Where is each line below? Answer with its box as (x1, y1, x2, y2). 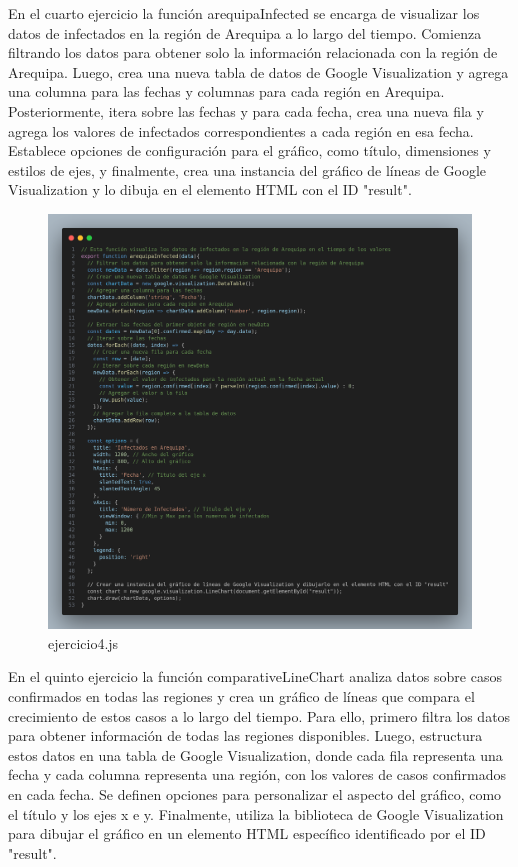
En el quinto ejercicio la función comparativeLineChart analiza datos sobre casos (8, 666, 502, 687)
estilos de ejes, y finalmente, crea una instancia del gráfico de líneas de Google (8, 159, 487, 180)
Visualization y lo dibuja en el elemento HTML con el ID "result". (8, 179, 412, 200)
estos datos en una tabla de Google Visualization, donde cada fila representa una (8, 744, 503, 765)
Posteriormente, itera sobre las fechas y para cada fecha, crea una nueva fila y (8, 100, 484, 121)
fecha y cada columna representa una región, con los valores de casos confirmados (8, 764, 506, 785)
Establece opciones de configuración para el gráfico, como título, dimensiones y (8, 140, 491, 161)
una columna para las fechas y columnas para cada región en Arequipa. (8, 81, 445, 102)
